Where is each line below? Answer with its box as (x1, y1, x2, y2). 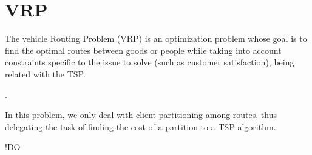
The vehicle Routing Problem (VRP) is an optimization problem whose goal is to (5, 32, 307, 45)
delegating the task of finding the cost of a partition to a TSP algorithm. (5, 120, 276, 133)
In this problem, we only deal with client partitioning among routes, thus (5, 108, 277, 121)
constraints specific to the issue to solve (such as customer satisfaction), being (5, 56, 294, 68)
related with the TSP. (5, 67, 86, 80)
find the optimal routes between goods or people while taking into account (5, 44, 282, 56)
